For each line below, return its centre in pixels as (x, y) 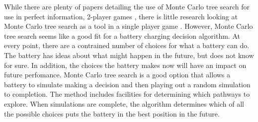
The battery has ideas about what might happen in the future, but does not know (129, 55)
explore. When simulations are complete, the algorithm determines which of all (124, 103)
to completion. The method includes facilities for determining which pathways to (127, 94)
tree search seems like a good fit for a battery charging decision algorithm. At (122, 35)
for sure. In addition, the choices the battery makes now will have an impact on (125, 65)
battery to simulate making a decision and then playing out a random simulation (127, 84)
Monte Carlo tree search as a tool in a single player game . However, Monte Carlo (129, 26)
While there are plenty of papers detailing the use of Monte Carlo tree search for (127, 6)
